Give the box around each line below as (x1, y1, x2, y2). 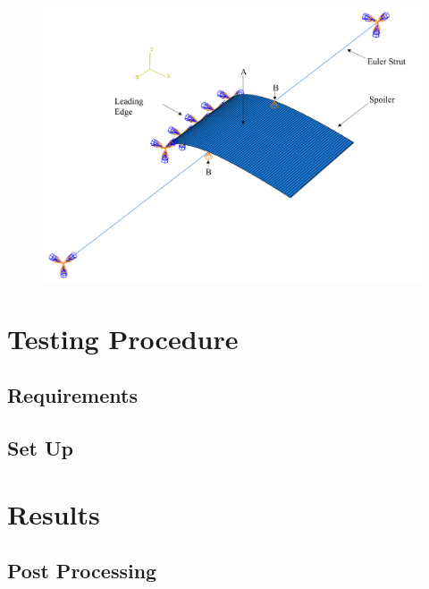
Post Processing (7, 557, 157, 585)
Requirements (7, 381, 138, 409)
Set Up (7, 433, 73, 461)
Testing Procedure (7, 320, 239, 356)
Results (7, 495, 100, 532)
